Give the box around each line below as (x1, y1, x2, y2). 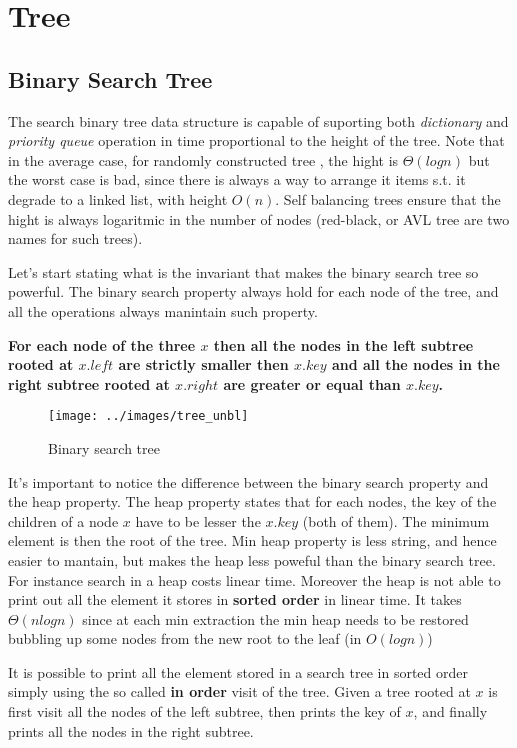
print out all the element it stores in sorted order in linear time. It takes (8, 589, 462, 610)
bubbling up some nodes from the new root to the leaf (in (8, 628, 362, 649)
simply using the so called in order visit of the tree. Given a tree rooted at (8, 681, 471, 702)
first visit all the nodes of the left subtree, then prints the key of (8, 701, 401, 722)
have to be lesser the (135, 510, 261, 531)
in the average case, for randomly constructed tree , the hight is (8, 149, 399, 170)
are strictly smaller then (118, 354, 289, 375)
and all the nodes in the (331, 354, 500, 375)
